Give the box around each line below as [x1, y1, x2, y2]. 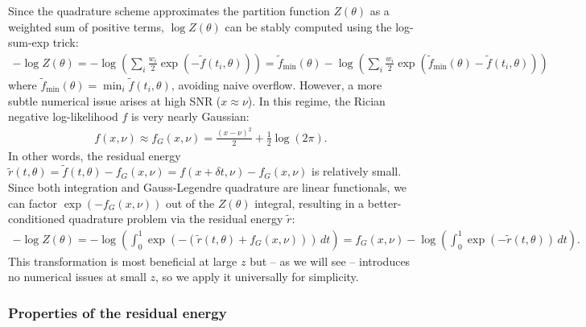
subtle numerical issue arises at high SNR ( [8, 92, 221, 109]
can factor [8, 194, 58, 211]
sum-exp [8, 34, 50, 51]
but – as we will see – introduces [250, 252, 411, 269]
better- [367, 194, 402, 211]
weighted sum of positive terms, [8, 18, 164, 35]
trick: [52, 34, 79, 51]
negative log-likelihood [8, 108, 118, 125]
